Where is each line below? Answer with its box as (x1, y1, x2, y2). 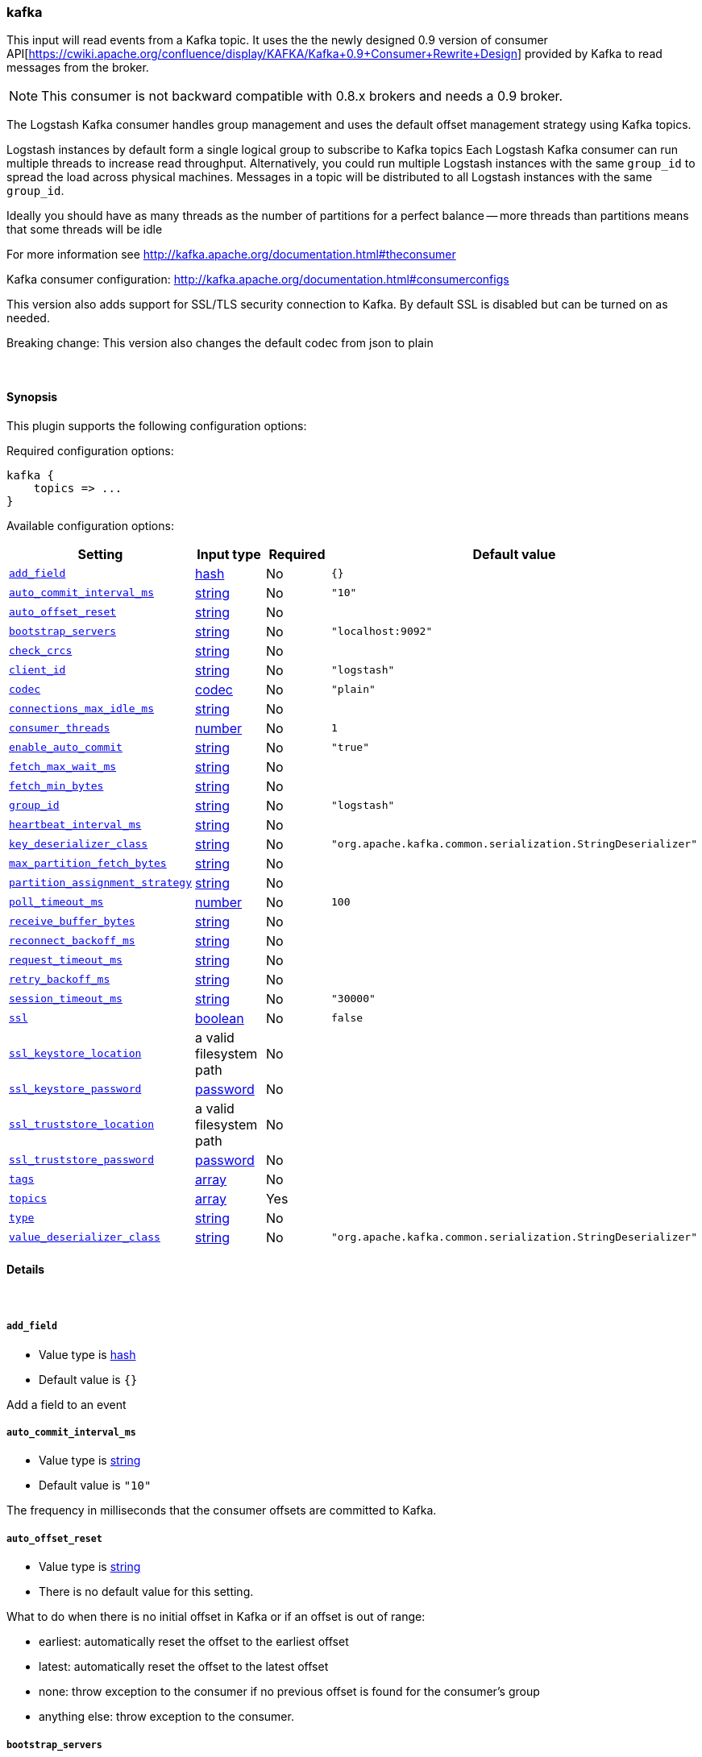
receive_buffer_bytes (9, 915, 135, 928)
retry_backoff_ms (9, 973, 110, 986)
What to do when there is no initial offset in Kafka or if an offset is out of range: (6, 1610, 426, 1624)
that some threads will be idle (6, 222, 163, 237)
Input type (197, 545, 261, 562)
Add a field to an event (6, 1397, 127, 1411)
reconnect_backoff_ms (9, 934, 135, 947)
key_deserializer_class (9, 838, 148, 851)
